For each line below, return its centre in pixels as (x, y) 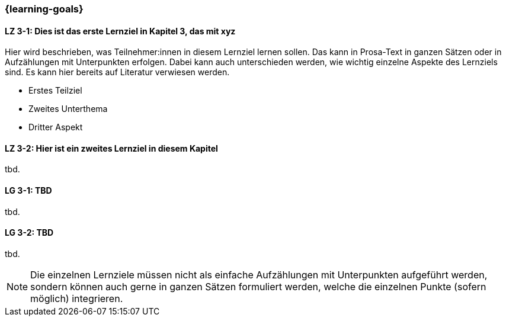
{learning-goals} (44, 9)
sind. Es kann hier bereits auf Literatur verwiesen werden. (117, 72)
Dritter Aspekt (56, 127)
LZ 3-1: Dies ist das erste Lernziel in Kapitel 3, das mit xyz (120, 31)
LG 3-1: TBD (28, 191)
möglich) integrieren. (77, 298)
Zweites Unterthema (68, 109)
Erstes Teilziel (55, 91)
